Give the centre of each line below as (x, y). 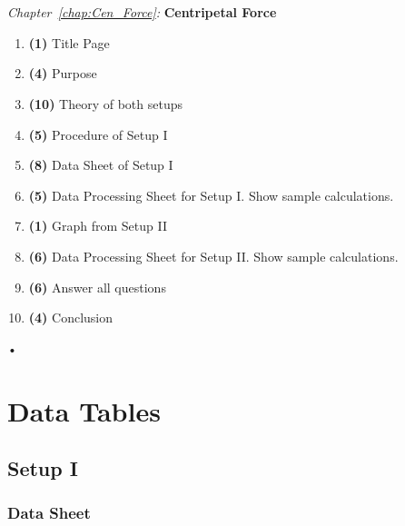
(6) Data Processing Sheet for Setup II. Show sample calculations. (213, 256)
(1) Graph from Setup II (98, 226)
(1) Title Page (69, 42)
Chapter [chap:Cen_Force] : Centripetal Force (142, 12)
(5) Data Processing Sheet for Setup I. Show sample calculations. (211, 195)
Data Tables (84, 410)
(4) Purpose (63, 73)
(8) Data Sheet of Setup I (101, 165)
